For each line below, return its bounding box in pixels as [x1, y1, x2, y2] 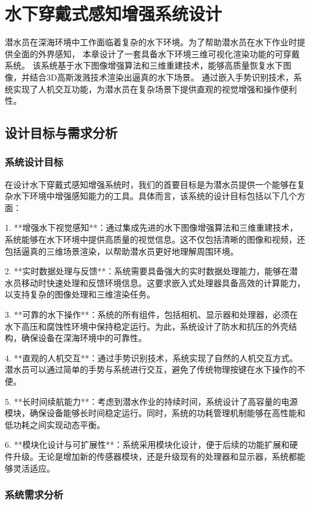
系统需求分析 [5, 487, 64, 502]
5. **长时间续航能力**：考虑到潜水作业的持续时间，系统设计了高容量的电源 [5, 395, 298, 407]
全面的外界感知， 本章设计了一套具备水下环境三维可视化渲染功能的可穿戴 [13, 47, 300, 60]
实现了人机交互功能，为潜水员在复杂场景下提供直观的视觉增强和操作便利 [13, 82, 297, 95]
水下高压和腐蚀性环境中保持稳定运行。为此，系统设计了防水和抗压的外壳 [5, 320, 289, 332]
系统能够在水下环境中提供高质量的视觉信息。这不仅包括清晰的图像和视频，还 [5, 233, 305, 246]
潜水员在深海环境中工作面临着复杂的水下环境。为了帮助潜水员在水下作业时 [5, 36, 297, 48]
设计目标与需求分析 [5, 123, 117, 142]
